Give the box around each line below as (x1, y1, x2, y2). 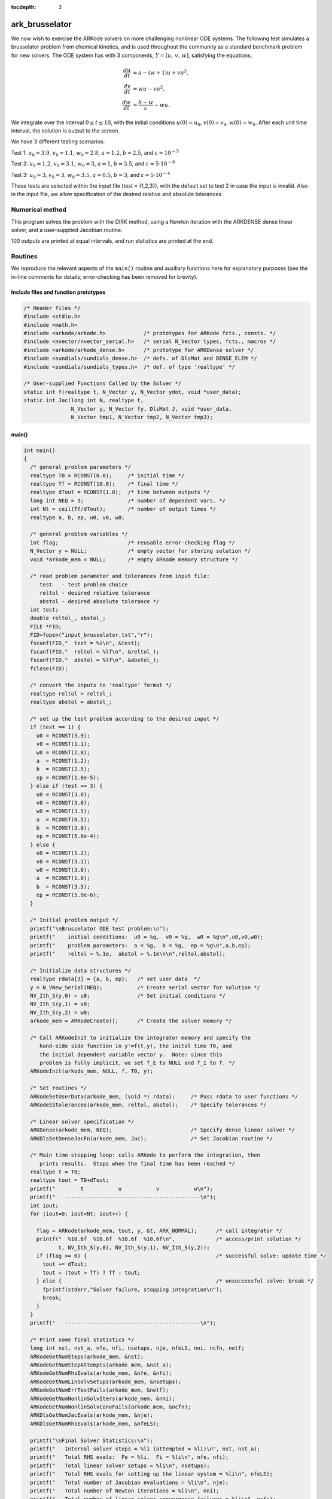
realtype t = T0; (30, 1169, 81, 1175)
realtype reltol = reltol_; (30, 690, 112, 697)
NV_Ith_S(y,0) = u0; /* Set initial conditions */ (30, 992, 226, 999)
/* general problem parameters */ (30, 463, 132, 471)
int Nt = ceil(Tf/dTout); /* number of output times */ (30, 505, 217, 513)
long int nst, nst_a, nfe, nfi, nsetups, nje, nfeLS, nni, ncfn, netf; (30, 1345, 245, 1351)
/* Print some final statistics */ (30, 1336, 135, 1343)
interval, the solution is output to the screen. (11, 127, 120, 134)
